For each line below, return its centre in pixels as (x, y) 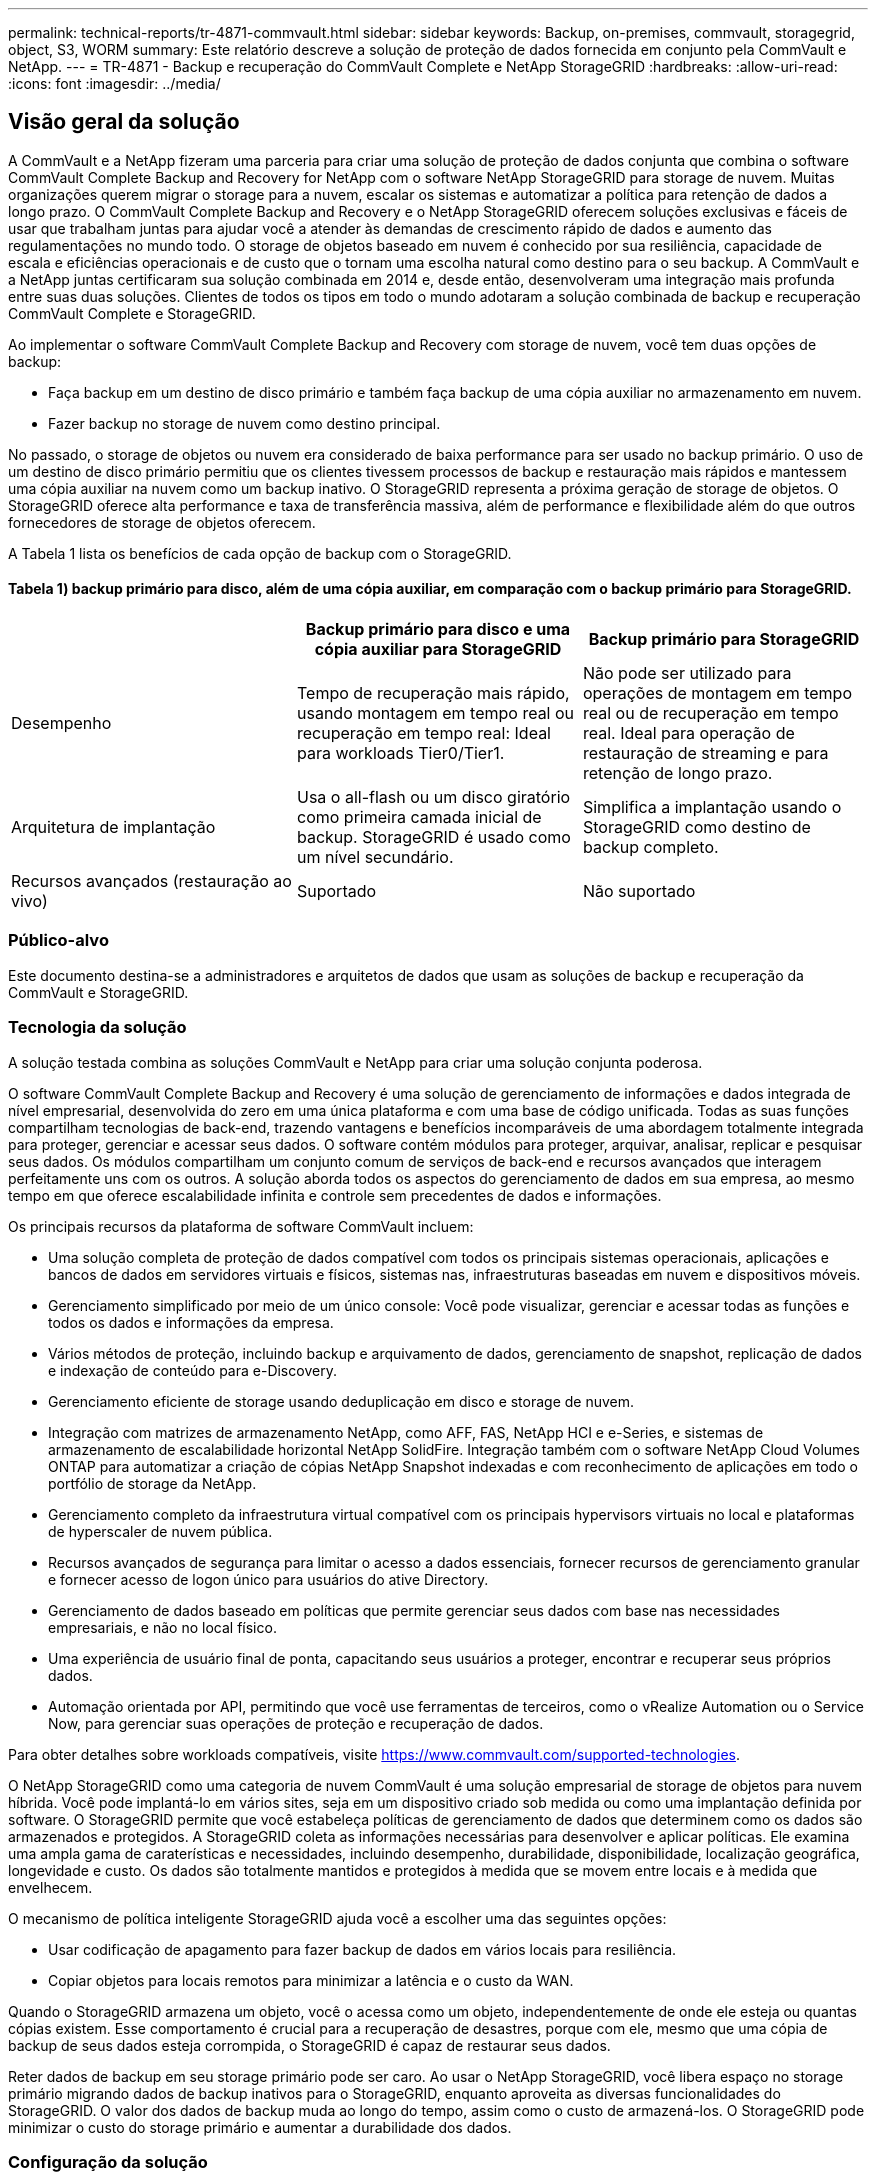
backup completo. (650, 847)
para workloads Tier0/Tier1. (400, 753)
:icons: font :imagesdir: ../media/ (114, 83)
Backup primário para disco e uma (438, 629)
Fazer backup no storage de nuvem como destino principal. (244, 423)
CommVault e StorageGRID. (98, 992)
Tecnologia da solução (97, 1027)
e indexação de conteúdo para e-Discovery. (192, 1370)
